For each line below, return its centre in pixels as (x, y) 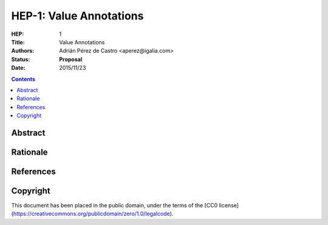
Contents (23, 79)
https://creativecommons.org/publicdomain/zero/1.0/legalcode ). (93, 214)
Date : (18, 68)
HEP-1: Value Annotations (77, 16)
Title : (18, 42)
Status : (21, 59)
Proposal (71, 59)
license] (229, 206)
